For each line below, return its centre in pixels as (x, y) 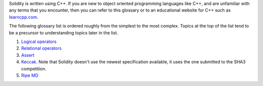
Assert (28, 55)
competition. (34, 69)
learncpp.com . (24, 17)
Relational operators (41, 48)
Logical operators (39, 42)
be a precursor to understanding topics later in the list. (64, 33)
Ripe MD (30, 75)
